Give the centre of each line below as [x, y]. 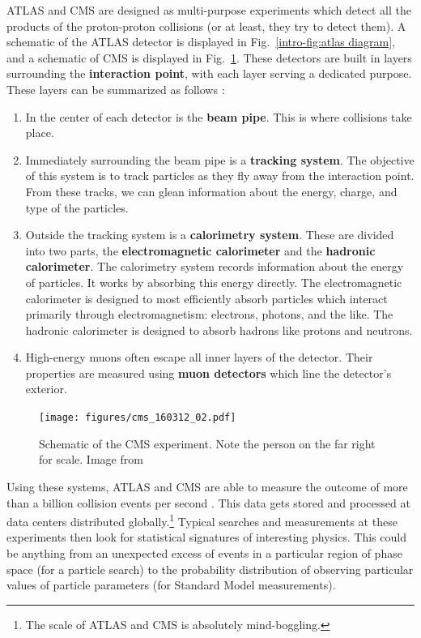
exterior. [46, 389]
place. [40, 133]
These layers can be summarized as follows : [116, 89]
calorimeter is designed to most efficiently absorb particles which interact [206, 298]
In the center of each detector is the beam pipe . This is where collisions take [219, 116]
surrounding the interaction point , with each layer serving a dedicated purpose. [209, 73]
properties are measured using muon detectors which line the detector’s [208, 373]
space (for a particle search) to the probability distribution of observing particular [210, 569]
